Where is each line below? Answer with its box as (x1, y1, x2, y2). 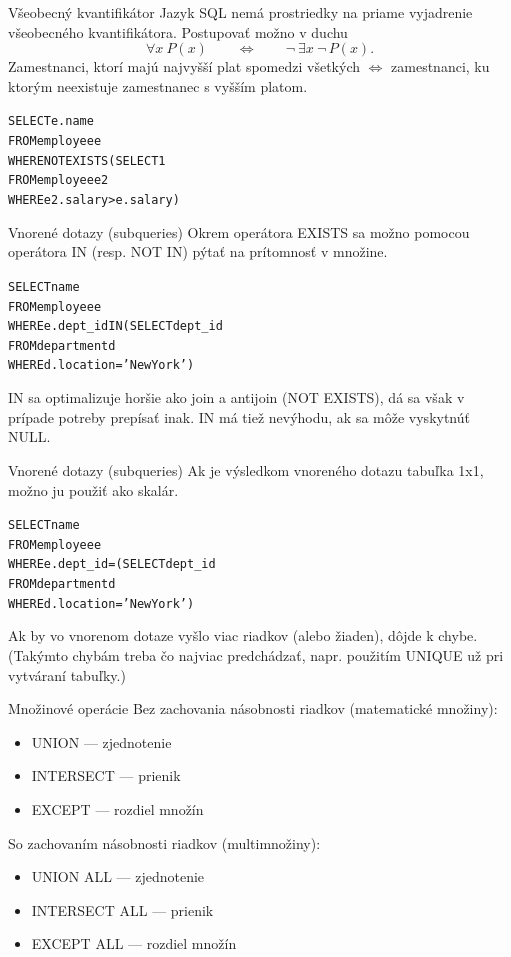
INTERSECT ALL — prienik (31, 899, 214, 920)
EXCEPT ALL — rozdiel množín (31, 933, 237, 954)
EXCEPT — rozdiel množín (31, 798, 204, 819)
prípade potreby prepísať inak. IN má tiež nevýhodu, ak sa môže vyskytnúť (8, 406, 470, 427)
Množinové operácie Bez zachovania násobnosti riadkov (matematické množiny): (8, 698, 498, 719)
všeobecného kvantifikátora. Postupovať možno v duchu (8, 21, 348, 42)
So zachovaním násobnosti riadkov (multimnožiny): (8, 832, 321, 853)
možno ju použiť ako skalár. (8, 479, 179, 500)
